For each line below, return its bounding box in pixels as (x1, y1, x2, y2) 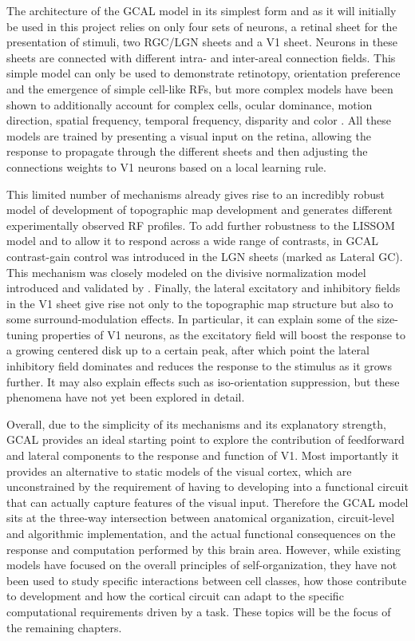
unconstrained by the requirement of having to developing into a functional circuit (6, 478, 409, 495)
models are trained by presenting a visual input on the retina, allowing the (6, 127, 371, 144)
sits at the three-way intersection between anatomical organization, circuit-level (6, 509, 395, 526)
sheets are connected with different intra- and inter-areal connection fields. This (6, 49, 396, 65)
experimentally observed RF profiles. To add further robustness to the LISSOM (6, 216, 395, 233)
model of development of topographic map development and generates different (6, 201, 393, 218)
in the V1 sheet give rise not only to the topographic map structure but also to (6, 295, 393, 311)
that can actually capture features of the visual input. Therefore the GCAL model (6, 493, 409, 510)
